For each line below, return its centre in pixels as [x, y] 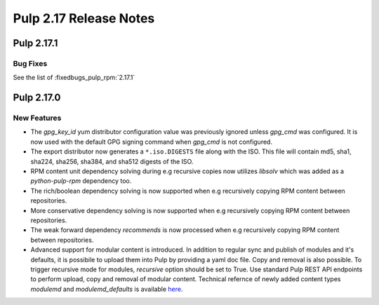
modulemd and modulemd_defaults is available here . [107, 289]
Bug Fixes [30, 63]
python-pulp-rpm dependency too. [81, 181]
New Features [37, 118]
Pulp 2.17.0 [37, 98]
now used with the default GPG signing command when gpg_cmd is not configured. [152, 142]
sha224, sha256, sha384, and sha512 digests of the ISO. [112, 161]
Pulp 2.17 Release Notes [84, 18]
